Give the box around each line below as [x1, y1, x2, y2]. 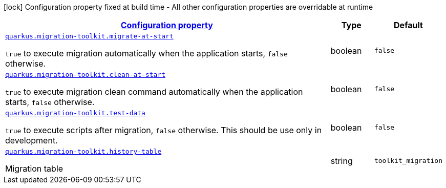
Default [394, 20, 423, 30]
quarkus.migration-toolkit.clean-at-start [5, 71, 166, 78]
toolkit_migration [374, 157, 442, 164]
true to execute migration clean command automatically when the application [5, 87, 303, 97]
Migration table [5, 163, 63, 174]
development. [5, 135, 58, 145]
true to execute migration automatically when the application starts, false [5, 48, 288, 58]
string [330, 155, 353, 166]
